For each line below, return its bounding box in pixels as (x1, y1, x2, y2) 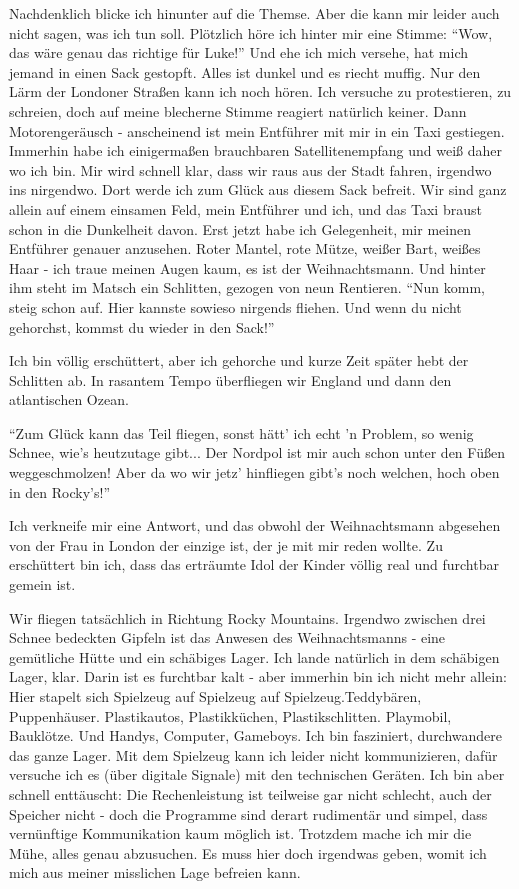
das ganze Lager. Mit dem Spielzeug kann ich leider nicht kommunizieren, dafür (9, 744, 498, 765)
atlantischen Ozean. (9, 389, 129, 410)
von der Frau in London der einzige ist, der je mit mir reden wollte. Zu (9, 534, 443, 555)
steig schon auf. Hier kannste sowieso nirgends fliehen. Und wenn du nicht (9, 296, 462, 317)
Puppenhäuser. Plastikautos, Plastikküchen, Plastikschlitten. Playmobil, (9, 705, 452, 726)
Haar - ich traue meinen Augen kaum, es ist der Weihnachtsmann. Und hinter (9, 257, 486, 278)
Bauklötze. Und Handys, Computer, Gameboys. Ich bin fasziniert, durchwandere (9, 725, 503, 746)
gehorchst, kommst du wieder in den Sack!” (9, 316, 275, 337)
